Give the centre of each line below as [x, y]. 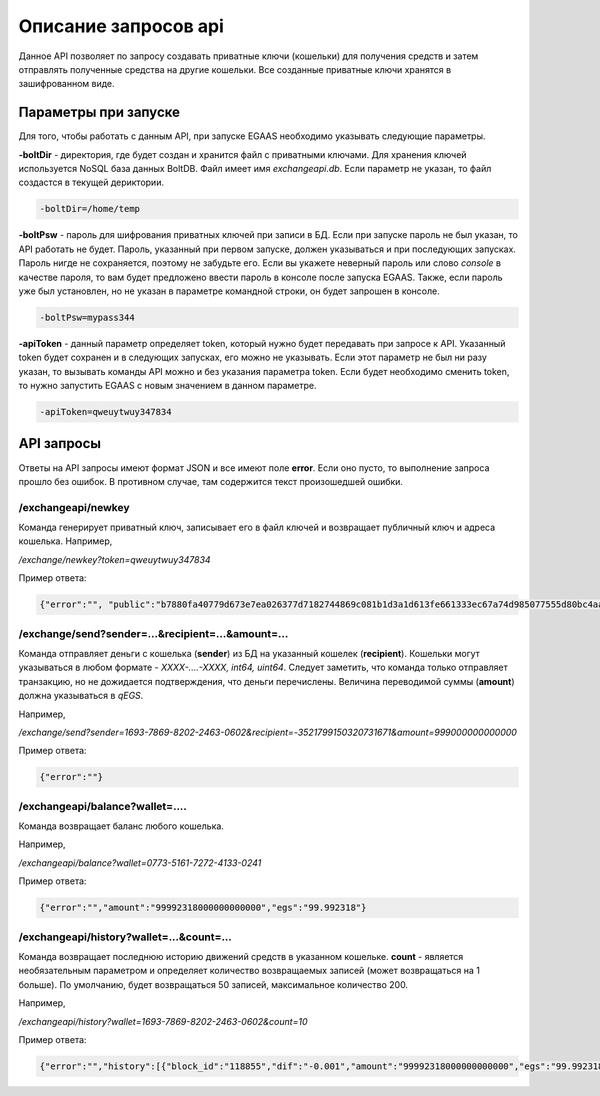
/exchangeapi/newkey [74, 507]
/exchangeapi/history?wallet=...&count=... [125, 937]
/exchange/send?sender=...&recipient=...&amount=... [153, 633]
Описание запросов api [121, 26]
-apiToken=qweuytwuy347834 [105, 412]
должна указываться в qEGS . [81, 696]
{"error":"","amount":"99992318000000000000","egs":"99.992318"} [203, 908]
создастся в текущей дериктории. [91, 182]
